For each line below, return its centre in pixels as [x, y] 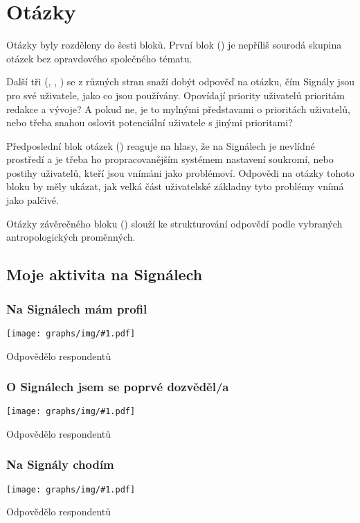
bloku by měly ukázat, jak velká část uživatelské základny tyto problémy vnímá [175, 186]
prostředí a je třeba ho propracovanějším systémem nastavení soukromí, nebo [170, 159]
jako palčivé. [33, 200]
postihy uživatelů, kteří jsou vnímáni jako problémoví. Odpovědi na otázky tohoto [180, 172]
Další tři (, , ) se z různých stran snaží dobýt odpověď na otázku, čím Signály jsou [181, 82]
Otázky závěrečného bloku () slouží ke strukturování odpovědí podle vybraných [174, 223]
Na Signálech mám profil [77, 308]
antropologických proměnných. [71, 237]
